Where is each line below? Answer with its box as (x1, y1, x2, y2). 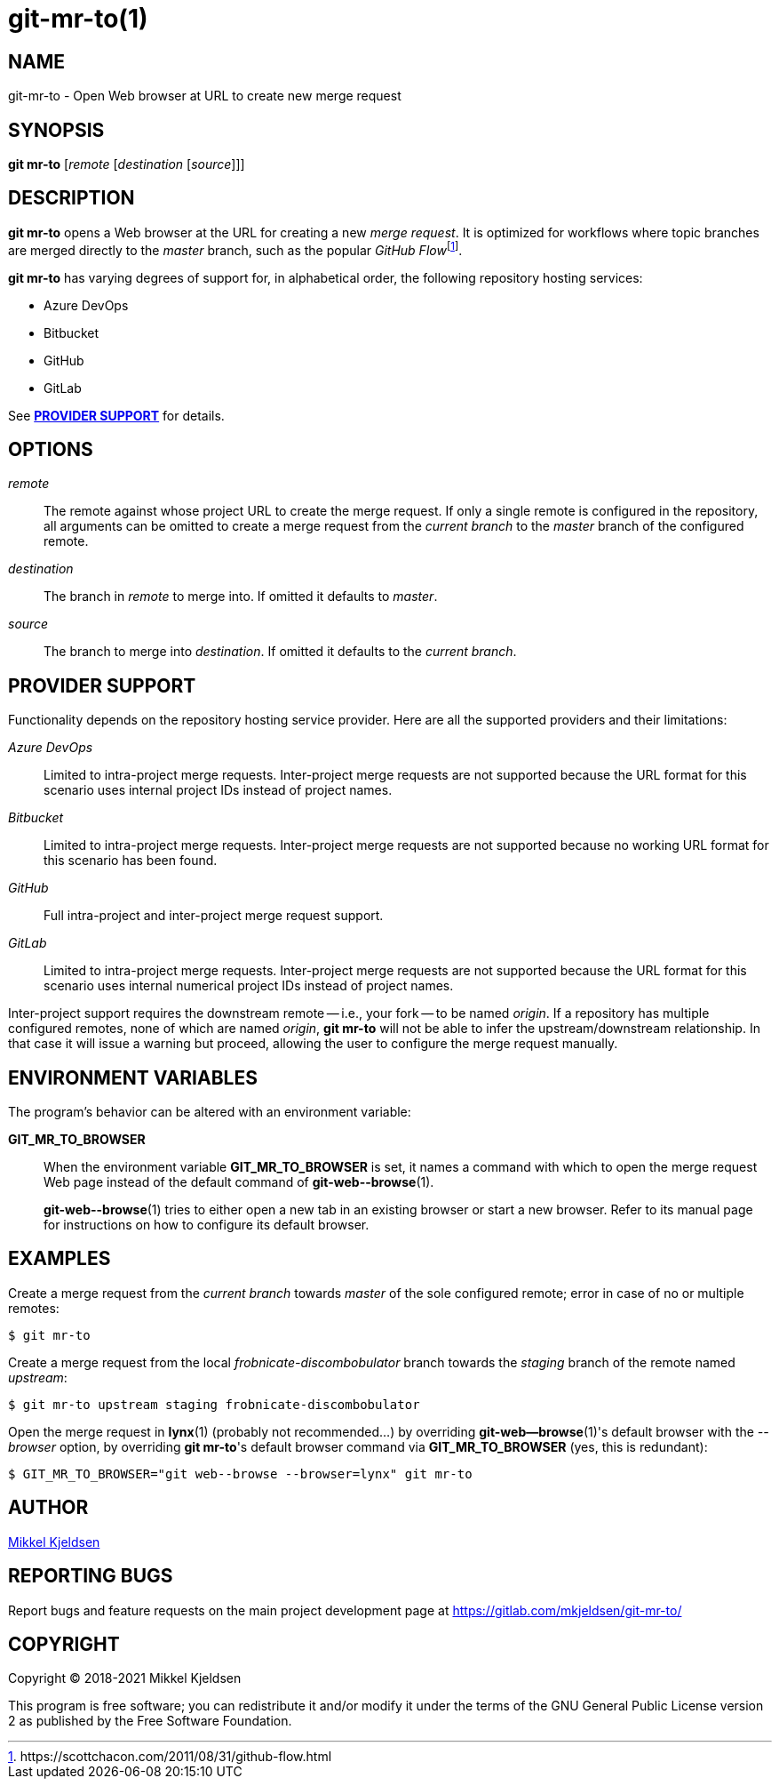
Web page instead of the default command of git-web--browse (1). (44, 1174, 434, 1190)
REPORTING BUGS (8, 1565, 173, 1588)
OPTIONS (8, 437, 93, 461)
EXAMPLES (8, 1247, 111, 1270)
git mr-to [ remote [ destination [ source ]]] (8, 156, 245, 172)
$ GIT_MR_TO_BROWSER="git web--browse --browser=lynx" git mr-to (8, 1466, 473, 1481)
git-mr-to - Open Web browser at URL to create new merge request (8, 88, 401, 104)
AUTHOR (8, 1496, 89, 1519)
